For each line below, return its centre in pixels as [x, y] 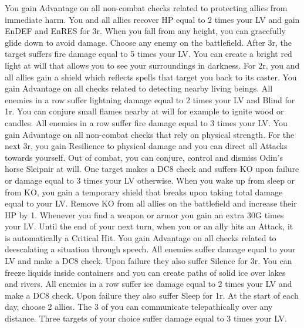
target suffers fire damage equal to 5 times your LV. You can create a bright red [148, 54]
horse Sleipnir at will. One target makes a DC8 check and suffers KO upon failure [152, 169]
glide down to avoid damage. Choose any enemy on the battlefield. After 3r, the [148, 42]
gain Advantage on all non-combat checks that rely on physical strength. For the [150, 134]
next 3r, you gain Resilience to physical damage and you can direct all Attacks [146, 146]
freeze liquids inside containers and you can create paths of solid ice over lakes [145, 272]
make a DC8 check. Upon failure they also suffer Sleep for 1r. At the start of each [152, 295]
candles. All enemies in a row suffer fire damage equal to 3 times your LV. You [146, 122]
